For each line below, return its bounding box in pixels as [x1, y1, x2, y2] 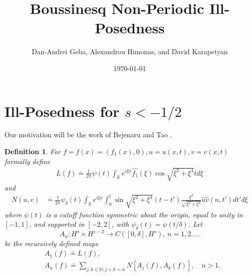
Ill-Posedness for [4, 100, 120, 121]
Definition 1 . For [4, 146, 61, 157]
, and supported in [29, 219, 84, 229]
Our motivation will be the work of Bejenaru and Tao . [4, 129, 172, 140]
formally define [4, 156, 50, 166]
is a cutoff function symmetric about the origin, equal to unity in [46, 209, 243, 219]
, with [111, 219, 129, 229]
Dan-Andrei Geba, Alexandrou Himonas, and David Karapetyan [31, 46, 228, 57]
